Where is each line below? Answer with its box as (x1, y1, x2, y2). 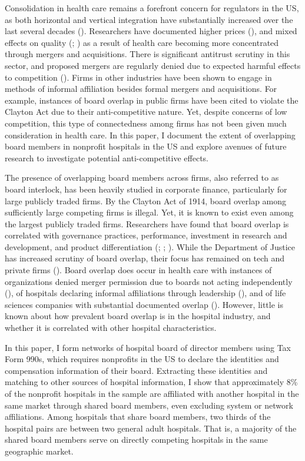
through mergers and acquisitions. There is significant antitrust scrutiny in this (5, 48, 290, 60)
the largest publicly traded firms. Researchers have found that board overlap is (5, 217, 289, 230)
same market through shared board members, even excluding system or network (5, 399, 293, 411)
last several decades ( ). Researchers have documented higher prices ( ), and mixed (5, 25, 297, 37)
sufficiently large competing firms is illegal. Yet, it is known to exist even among (5, 206, 294, 218)
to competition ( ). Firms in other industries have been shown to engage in (5, 71, 272, 83)
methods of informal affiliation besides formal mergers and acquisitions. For (5, 82, 277, 95)
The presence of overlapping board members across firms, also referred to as (5, 171, 279, 184)
